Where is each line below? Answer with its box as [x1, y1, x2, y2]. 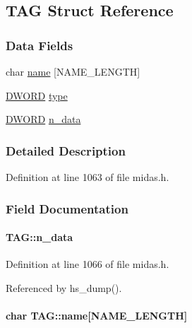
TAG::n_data [6, 230, 73, 245]
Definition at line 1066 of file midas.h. [6, 257, 169, 271]
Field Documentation [6, 199, 128, 217]
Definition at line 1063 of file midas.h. [6, 170, 169, 184]
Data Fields [6, 36, 73, 54]
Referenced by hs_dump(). [6, 280, 122, 295]
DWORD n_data [6, 112, 81, 127]
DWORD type [6, 88, 68, 102]
